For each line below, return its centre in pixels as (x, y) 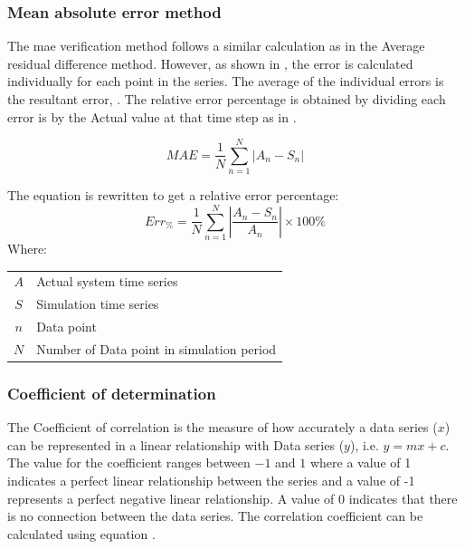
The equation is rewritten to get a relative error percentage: (173, 195)
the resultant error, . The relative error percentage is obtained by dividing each (227, 99)
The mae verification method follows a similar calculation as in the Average (216, 46)
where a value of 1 (361, 462)
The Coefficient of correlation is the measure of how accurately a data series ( (223, 427)
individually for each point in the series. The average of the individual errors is (226, 81)
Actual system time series (107, 281)
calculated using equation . (81, 533)
